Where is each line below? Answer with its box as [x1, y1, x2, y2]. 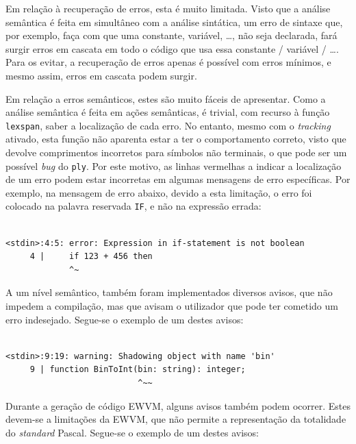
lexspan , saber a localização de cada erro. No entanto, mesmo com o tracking [5, 118, 331, 132]
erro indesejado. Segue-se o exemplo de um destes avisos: [5, 312, 244, 326]
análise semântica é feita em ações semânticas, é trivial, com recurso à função [5, 105, 330, 119]
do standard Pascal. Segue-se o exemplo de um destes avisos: [5, 425, 259, 439]
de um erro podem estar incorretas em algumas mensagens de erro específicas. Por [5, 172, 351, 186]
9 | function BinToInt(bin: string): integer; [29, 365, 246, 375]
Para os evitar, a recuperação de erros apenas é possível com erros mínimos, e [5, 55, 331, 69]
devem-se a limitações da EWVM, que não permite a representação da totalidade [5, 412, 346, 426]
